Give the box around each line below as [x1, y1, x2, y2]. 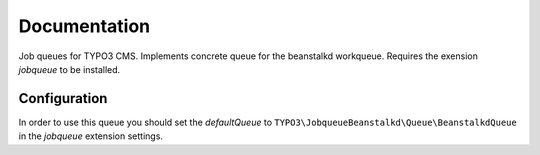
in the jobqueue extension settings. [18, 130, 164, 142]
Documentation [18, 15, 151, 37]
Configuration [18, 90, 108, 107]
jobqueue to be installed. [18, 63, 121, 75]
